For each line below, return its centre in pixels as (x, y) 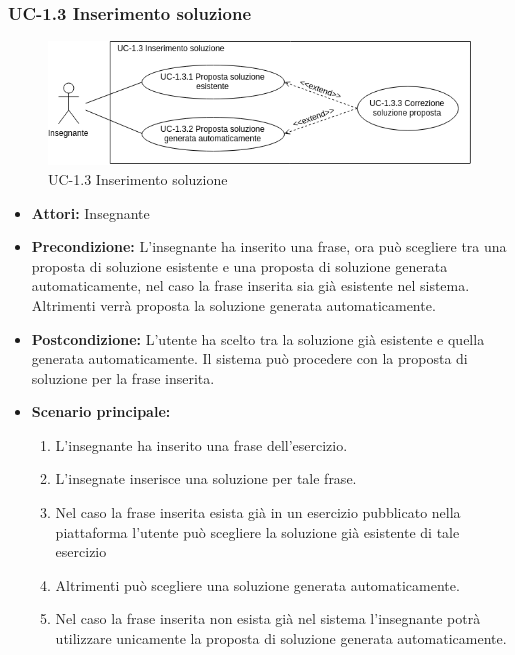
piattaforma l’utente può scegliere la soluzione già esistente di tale (257, 531)
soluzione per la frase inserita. (123, 377)
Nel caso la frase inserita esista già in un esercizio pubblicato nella (258, 512)
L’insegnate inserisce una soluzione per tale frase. (206, 478)
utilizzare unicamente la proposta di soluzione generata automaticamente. (281, 638)
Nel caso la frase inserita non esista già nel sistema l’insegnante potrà (268, 618)
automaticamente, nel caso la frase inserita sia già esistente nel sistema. (250, 285)
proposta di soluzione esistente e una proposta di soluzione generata (239, 265)
